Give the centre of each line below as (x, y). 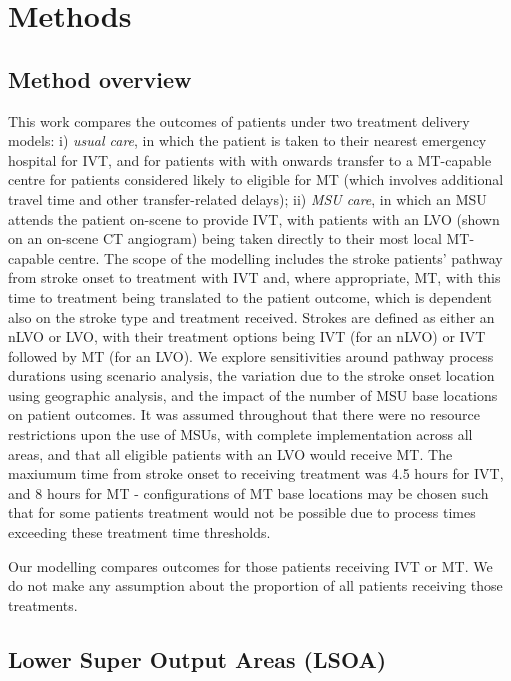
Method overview (100, 78)
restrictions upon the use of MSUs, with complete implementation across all (240, 434)
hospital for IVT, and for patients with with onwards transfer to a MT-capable (250, 159)
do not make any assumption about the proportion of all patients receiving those (255, 585)
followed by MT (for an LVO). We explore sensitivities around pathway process (251, 355)
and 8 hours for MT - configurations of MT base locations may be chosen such (248, 492)
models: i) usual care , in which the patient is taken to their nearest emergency (247, 140)
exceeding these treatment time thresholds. (139, 532)
